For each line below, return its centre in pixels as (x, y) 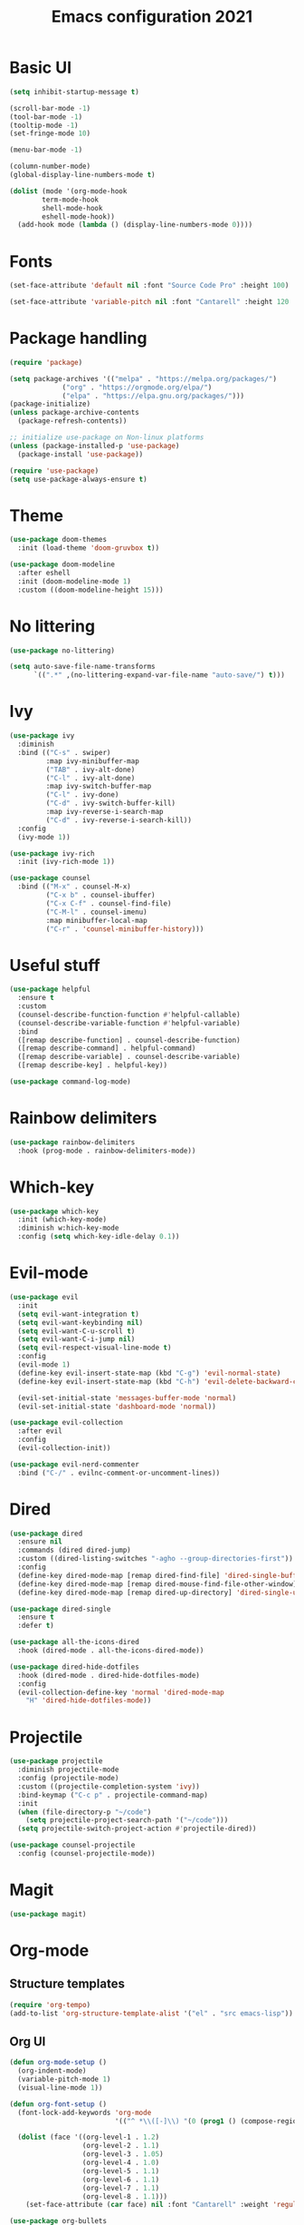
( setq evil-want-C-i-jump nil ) (76, 1339)
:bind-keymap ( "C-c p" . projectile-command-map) (113, 1795)
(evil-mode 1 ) (44, 1365)
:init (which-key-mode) (62, 1220)
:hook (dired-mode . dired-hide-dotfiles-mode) (109, 1675)
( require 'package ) (46, 362)
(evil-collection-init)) (64, 1448)
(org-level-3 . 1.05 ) (123, 2154)
